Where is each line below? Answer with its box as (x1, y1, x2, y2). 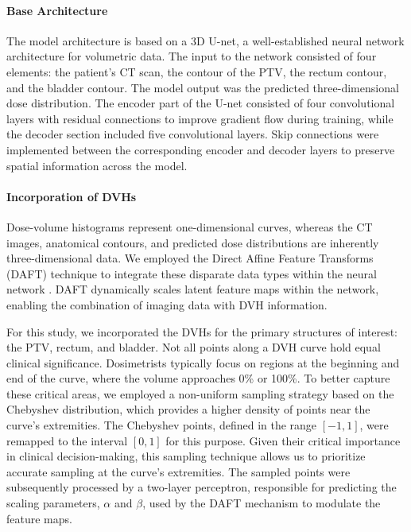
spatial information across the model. (6, 157, 188, 173)
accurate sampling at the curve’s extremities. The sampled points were (6, 463, 351, 480)
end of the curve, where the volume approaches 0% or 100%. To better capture (6, 370, 390, 386)
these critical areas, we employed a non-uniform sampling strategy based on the (6, 385, 394, 402)
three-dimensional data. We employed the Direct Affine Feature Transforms (6, 250, 374, 266)
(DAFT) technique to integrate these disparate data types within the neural (6, 265, 377, 282)
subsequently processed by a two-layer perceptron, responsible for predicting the (6, 479, 397, 495)
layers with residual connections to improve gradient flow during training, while (6, 110, 394, 126)
